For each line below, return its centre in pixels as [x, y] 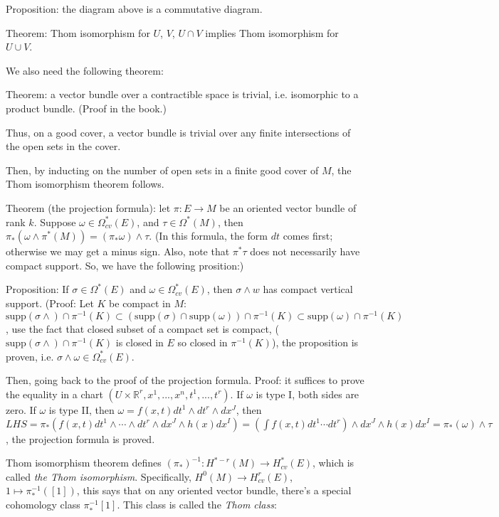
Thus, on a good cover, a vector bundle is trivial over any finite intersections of [178, 132]
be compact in [140, 303]
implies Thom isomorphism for [272, 32]
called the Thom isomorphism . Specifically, [99, 476]
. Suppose [55, 222]
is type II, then [82, 409]
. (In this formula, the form [208, 236]
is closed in [140, 342]
